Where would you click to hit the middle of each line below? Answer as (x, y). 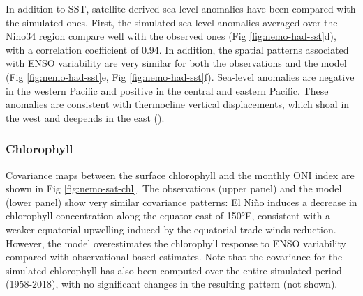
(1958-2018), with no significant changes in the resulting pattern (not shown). (172, 284)
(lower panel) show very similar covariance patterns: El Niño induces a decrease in (181, 202)
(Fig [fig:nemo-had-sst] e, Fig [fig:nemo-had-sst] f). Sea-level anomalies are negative (180, 76)
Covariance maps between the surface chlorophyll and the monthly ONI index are (180, 174)
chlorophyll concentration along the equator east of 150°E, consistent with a (168, 216)
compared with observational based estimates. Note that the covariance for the (174, 257)
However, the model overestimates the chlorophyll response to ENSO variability (176, 243)
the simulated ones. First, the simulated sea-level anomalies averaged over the (172, 22)
